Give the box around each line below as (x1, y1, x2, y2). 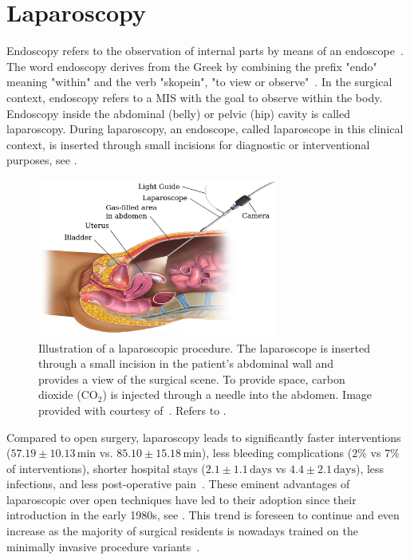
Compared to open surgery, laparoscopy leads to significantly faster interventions (6, 428, 401, 445)
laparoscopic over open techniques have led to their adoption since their (6, 491, 357, 507)
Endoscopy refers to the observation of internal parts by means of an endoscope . (6, 42, 404, 59)
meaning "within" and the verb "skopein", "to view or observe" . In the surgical (6, 73, 392, 90)
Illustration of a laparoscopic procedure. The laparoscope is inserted (38, 339, 370, 356)
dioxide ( (38, 386, 81, 403)
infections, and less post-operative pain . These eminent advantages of (6, 475, 350, 492)
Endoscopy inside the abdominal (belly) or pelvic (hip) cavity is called (6, 105, 351, 121)
